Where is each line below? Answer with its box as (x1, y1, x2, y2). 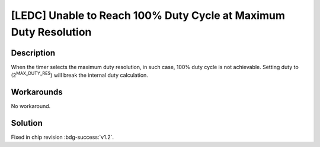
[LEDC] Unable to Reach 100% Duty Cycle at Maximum (11, 9, 286, 22)
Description (11, 48, 56, 58)
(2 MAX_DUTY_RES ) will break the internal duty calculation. (11, 71, 148, 79)
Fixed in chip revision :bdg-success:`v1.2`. (11, 133, 114, 141)
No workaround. (11, 103, 51, 110)
